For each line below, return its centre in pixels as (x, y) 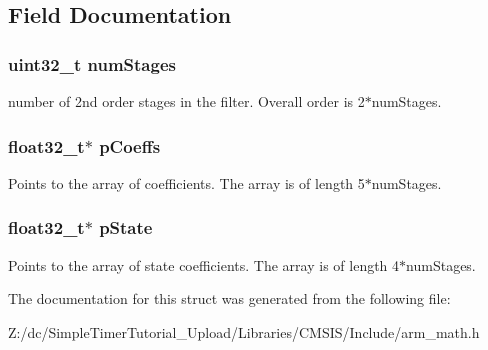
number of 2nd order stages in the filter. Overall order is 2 (186, 101)
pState (126, 227)
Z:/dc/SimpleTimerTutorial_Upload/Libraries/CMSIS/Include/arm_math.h (244, 331)
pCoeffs (130, 145)
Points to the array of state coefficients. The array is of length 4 (204, 264)
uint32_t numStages (92, 63)
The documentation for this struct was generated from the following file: (229, 298)
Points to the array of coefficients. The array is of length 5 (186, 182)
